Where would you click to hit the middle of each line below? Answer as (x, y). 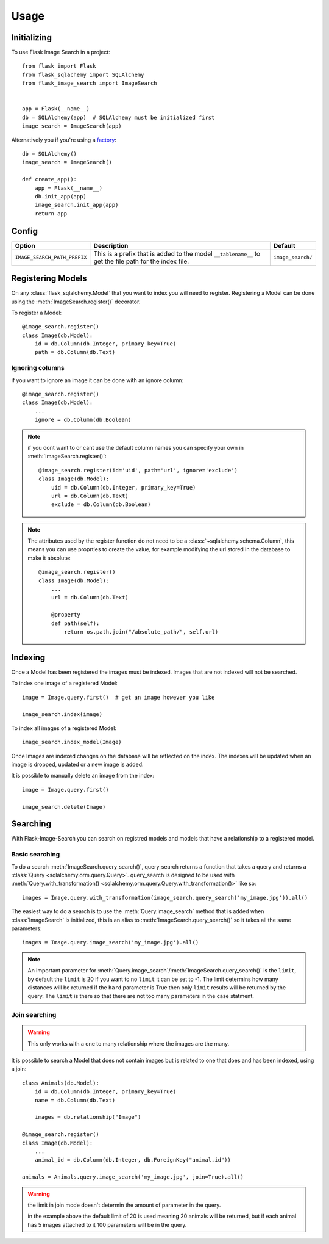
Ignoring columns (38, 368)
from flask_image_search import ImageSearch (90, 83)
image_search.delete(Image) (64, 807)
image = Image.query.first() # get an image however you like (119, 697)
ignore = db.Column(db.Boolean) (83, 420)
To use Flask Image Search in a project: (61, 52)
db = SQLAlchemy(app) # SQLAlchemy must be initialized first (119, 117)
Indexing (28, 657)
